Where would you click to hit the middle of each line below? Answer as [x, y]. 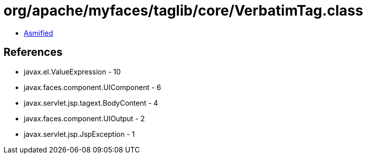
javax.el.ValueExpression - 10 [72, 71]
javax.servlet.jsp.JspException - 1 [79, 134]
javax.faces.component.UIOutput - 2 [84, 118]
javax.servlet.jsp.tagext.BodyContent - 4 [91, 103]
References [33, 52]
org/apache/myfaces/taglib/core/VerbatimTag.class [183, 11]
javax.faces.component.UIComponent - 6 [93, 87]
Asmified [39, 33]
